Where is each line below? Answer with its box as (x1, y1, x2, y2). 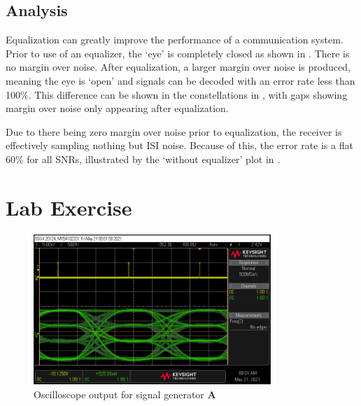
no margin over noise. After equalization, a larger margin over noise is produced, (6, 59, 351, 74)
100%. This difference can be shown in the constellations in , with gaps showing (6, 87, 348, 101)
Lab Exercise (6, 192, 132, 221)
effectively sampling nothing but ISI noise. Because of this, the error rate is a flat (6, 138, 353, 153)
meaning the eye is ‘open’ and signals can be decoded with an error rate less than (6, 73, 355, 87)
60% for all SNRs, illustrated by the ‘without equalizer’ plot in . (6, 151, 281, 166)
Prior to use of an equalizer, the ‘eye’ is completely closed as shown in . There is (6, 45, 350, 60)
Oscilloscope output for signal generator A (34, 386, 216, 401)
